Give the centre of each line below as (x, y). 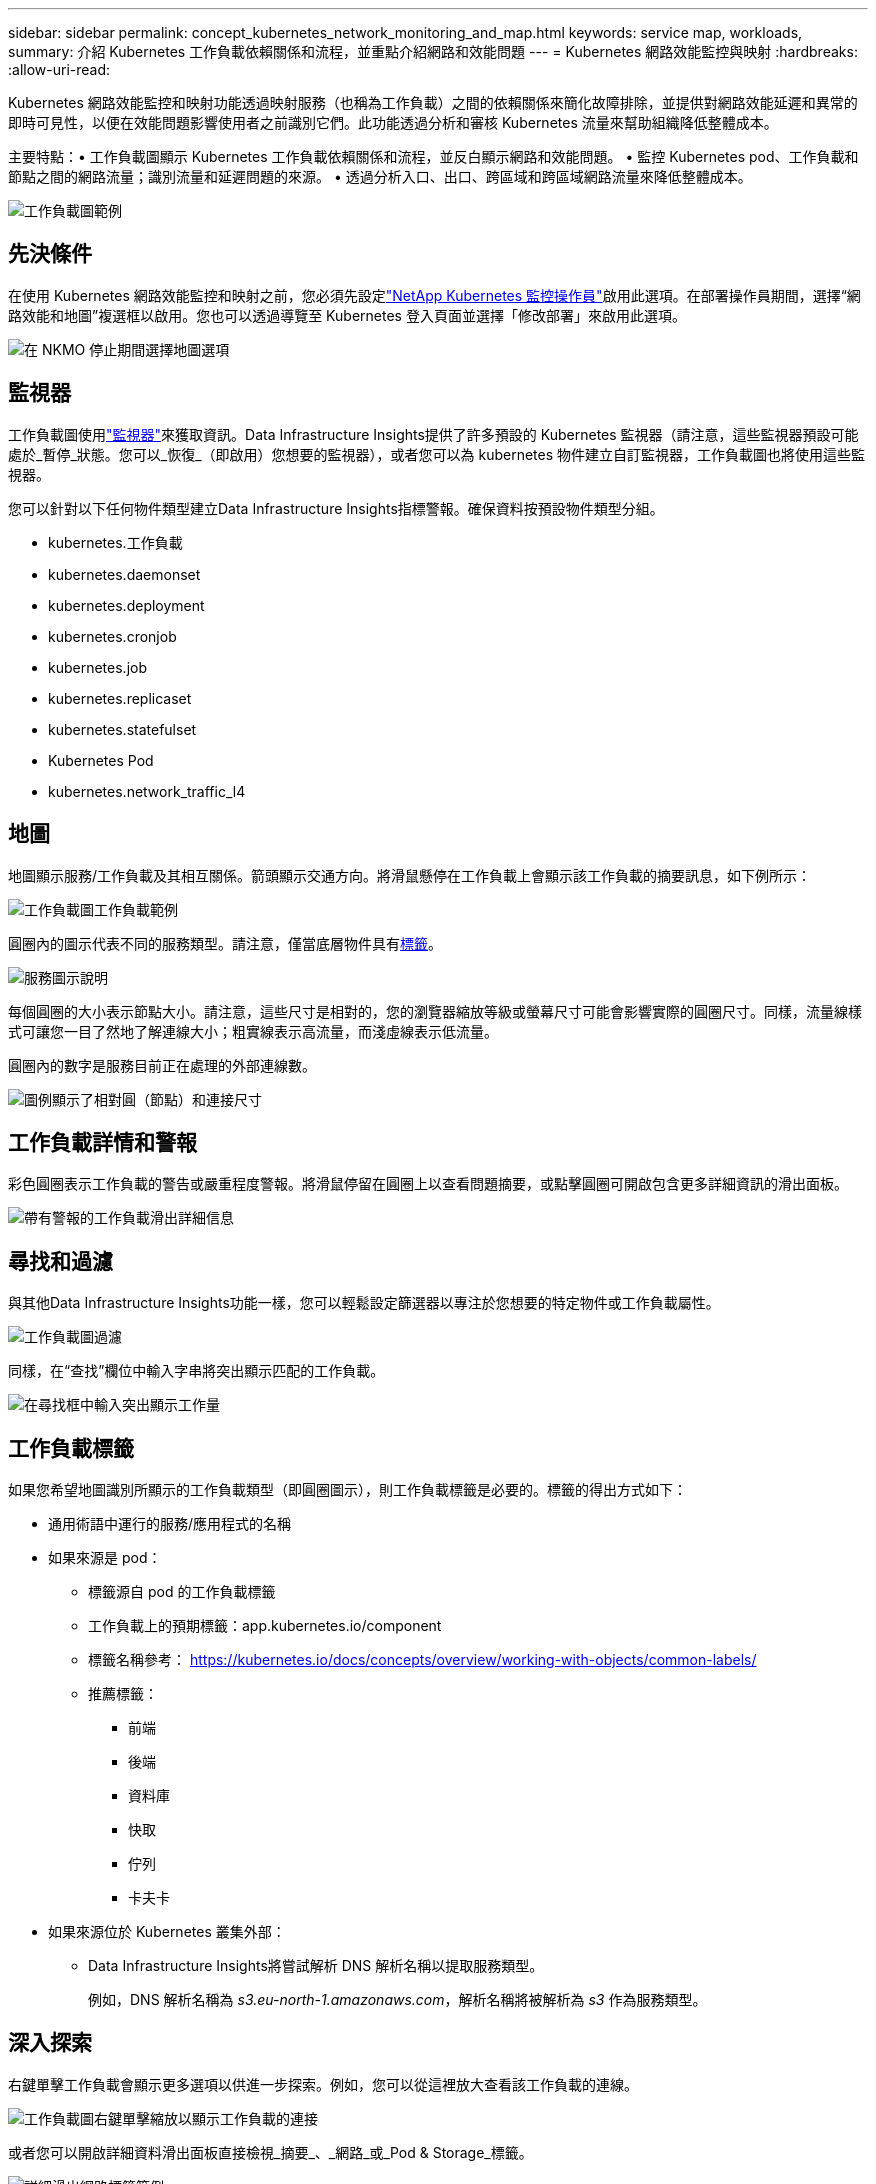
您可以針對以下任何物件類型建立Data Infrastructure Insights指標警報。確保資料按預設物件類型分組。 (336, 508)
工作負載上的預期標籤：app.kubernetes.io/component (265, 1626)
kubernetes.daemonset (124, 574)
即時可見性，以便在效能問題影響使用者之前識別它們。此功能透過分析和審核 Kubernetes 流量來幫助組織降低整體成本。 (393, 122)
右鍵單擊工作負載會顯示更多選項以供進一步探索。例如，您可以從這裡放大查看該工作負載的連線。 (323, 2084)
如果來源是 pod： (105, 1558)
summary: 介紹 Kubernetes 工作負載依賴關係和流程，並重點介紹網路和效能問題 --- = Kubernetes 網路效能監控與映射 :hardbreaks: (433, 51)
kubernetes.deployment (126, 605)
